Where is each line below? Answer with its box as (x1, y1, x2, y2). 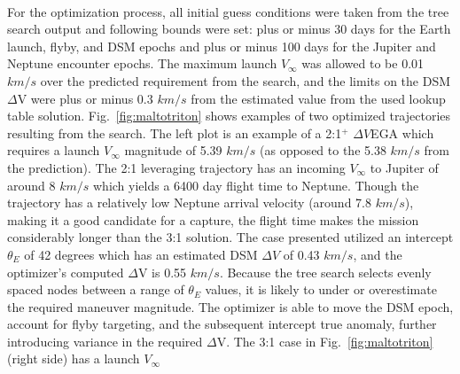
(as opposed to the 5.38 (260, 141, 386, 160)
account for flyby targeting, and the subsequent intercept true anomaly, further (7, 315, 437, 333)
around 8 (7, 175, 56, 194)
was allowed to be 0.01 (301, 54, 425, 73)
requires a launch (7, 141, 100, 160)
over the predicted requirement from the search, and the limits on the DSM (40, 71, 451, 90)
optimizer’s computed (7, 262, 124, 281)
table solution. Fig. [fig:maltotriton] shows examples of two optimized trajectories (7, 106, 451, 125)
